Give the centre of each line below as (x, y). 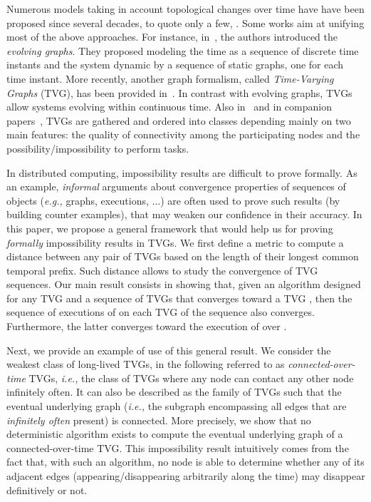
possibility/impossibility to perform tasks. (98, 148)
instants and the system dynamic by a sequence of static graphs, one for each (175, 65)
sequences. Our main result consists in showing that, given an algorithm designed (184, 284)
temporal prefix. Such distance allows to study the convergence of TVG (162, 270)
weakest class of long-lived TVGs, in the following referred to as (146, 364)
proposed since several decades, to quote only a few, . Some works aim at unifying (185, 22)
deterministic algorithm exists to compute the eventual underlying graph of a (175, 434)
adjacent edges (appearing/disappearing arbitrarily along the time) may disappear (186, 476)
